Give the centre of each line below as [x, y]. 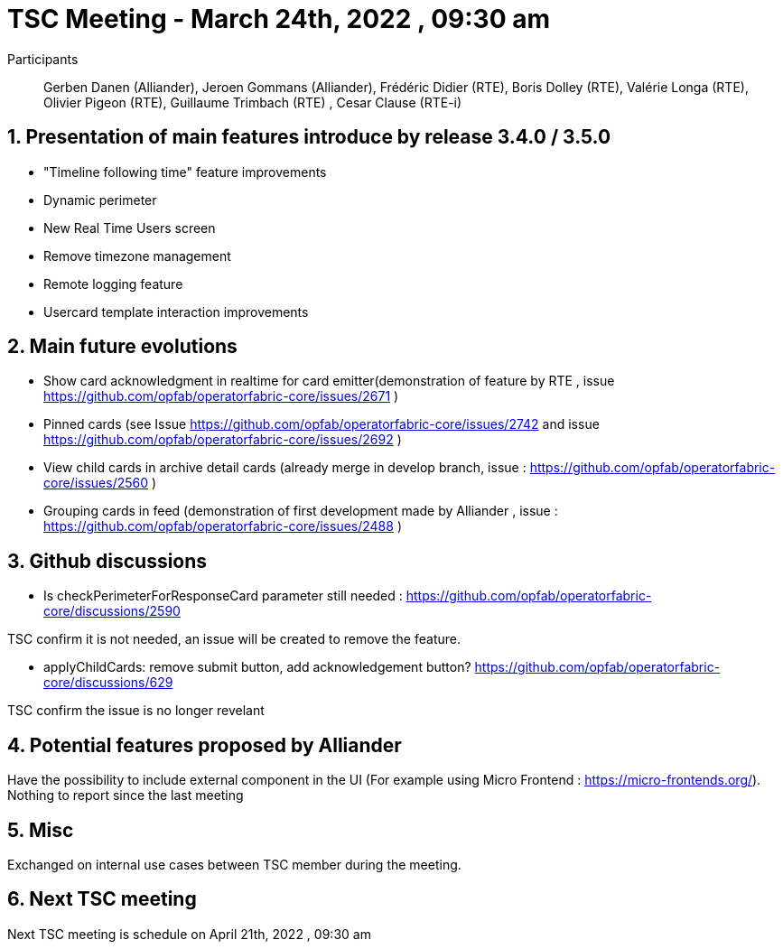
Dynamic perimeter [100, 200]
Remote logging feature [113, 284]
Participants [43, 59]
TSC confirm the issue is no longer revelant [136, 711]
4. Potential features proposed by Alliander [205, 745]
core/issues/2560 [96, 483]
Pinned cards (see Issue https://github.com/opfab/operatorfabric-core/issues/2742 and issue [322, 424]
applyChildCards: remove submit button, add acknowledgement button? [257, 667]
